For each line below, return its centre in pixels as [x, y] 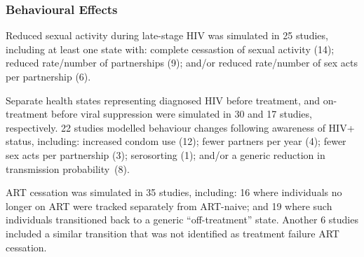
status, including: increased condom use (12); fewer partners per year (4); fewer [176, 141]
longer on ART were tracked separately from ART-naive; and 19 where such [169, 206]
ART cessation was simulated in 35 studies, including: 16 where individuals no [174, 192]
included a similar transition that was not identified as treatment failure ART [173, 233]
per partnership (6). [48, 76]
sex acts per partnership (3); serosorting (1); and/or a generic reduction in [166, 154]
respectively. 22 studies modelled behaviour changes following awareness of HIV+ [180, 127]
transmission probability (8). [68, 168]
